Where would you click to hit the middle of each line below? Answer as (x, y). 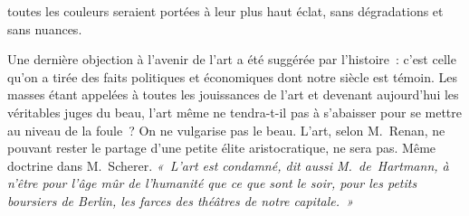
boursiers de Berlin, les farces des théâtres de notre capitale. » (181, 200)
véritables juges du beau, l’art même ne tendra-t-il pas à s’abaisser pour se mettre (235, 112)
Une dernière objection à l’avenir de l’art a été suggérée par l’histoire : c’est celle (232, 59)
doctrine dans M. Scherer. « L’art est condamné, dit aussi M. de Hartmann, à (228, 165)
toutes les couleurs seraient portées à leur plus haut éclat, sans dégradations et (225, 11)
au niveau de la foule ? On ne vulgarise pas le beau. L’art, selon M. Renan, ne (226, 130)
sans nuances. (45, 28)
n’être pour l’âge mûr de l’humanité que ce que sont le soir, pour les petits (212, 183)
